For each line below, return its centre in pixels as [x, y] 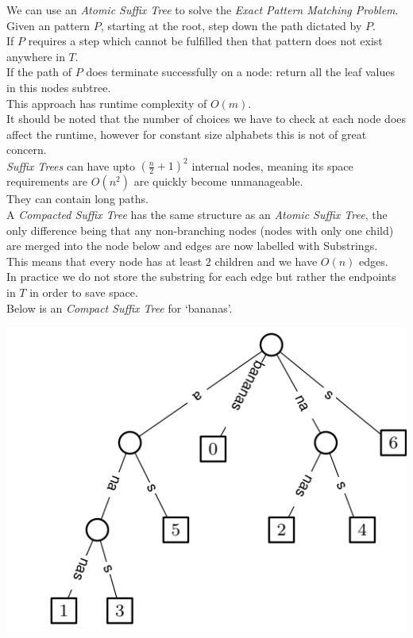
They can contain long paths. [77, 199]
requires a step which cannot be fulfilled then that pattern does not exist [205, 41]
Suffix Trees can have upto [71, 165]
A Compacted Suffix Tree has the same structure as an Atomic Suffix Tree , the [197, 215]
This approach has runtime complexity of [107, 103]
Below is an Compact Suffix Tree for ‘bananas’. [120, 307]
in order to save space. [84, 292]
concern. [27, 150]
